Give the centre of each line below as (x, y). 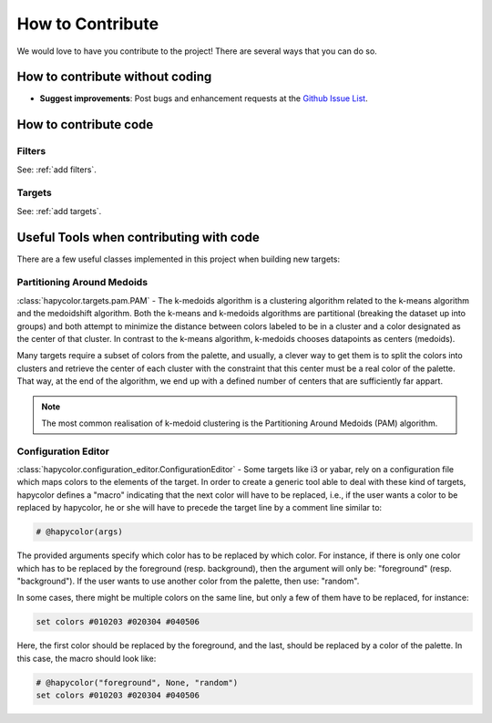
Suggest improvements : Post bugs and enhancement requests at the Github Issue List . (204, 98)
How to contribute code (85, 124)
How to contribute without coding (114, 77)
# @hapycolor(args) (79, 532)
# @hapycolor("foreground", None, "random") (137, 682)
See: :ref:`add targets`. (59, 211)
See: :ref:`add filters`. (57, 170)
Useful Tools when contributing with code (138, 237)
